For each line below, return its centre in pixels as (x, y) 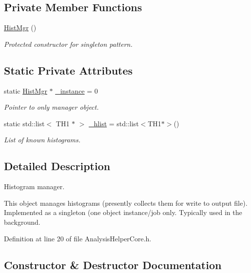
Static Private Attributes (68, 70)
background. (22, 222)
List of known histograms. (42, 140)
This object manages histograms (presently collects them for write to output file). (126, 203)
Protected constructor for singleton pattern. (68, 44)
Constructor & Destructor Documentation (113, 264)
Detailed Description (57, 166)
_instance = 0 (77, 90)
